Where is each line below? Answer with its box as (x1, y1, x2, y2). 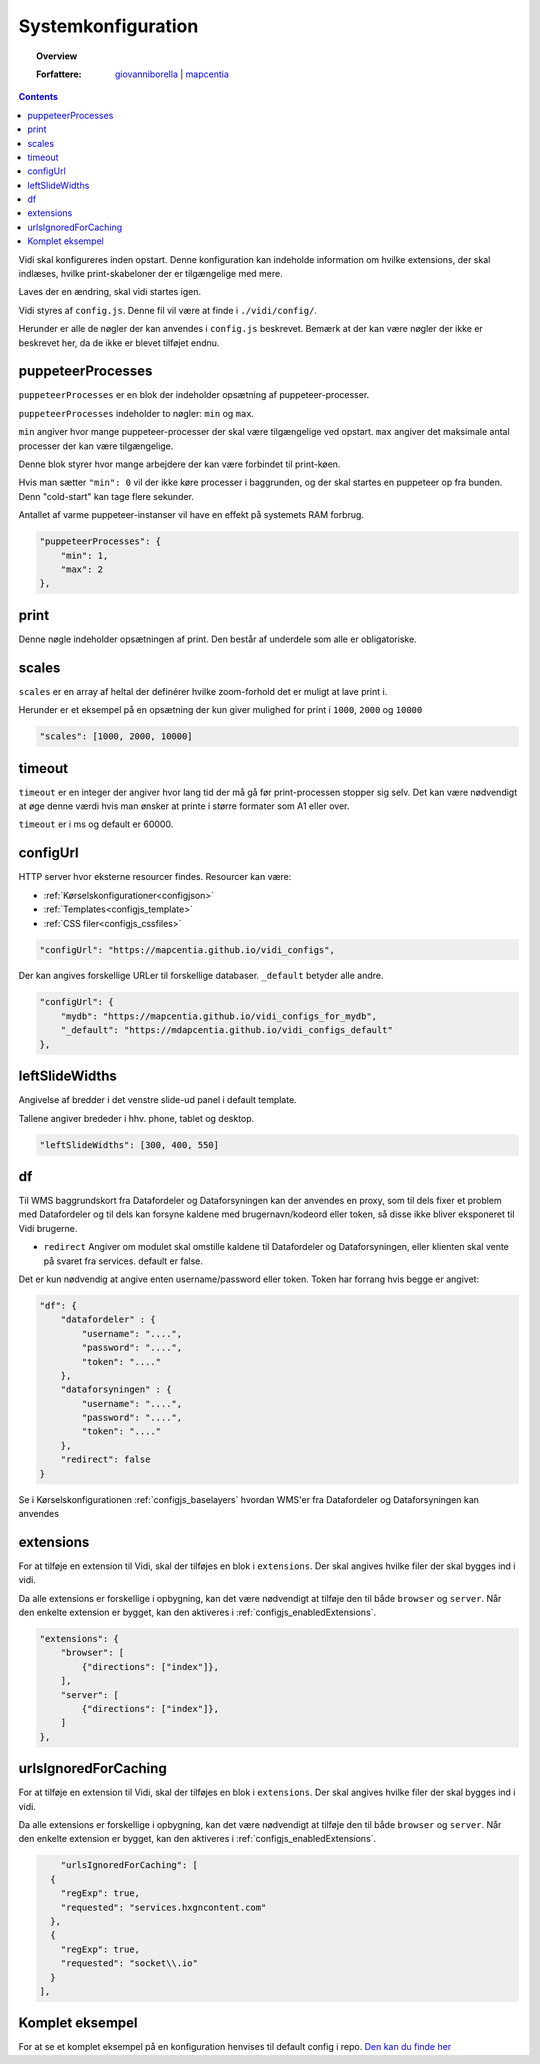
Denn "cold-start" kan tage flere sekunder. (18, 490, 195, 502)
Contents (18, 91, 59, 103)
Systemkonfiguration (18, 15, 199, 37)
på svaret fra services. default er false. (43, 1255, 204, 1267)
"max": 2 (60, 563, 104, 575)
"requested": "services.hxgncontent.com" (60, 1901, 267, 1913)
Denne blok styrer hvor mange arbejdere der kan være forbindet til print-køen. (18, 458, 341, 470)
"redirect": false (60, 1454, 151, 1465)
